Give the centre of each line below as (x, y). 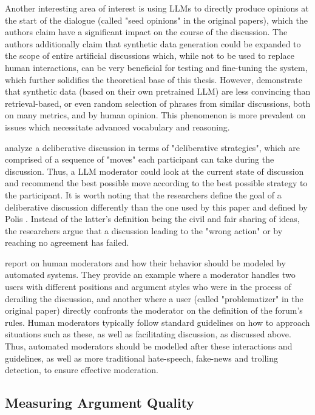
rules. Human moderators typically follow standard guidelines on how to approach (157, 322)
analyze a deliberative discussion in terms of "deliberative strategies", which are (152, 147)
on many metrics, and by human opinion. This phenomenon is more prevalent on (155, 115)
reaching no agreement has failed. (67, 242)
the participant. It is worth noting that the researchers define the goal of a (143, 194)
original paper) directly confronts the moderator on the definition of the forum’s (154, 310)
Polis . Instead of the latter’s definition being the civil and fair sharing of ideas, (152, 219)
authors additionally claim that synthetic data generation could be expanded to (153, 43)
